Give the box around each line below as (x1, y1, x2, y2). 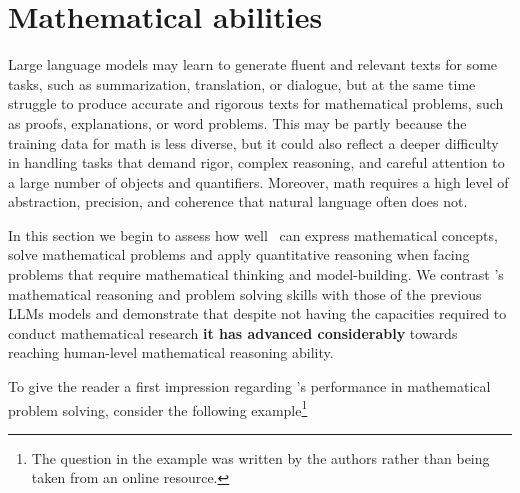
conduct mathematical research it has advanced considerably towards (8, 322, 458, 343)
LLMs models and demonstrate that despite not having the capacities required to (8, 303, 507, 324)
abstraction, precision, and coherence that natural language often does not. (8, 191, 468, 212)
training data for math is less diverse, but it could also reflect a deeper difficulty (8, 132, 499, 153)
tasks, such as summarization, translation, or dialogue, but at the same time (8, 73, 476, 94)
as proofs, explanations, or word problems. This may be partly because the (8, 112, 467, 133)
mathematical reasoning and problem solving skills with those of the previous (8, 283, 482, 304)
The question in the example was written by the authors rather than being (31, 447, 490, 468)
